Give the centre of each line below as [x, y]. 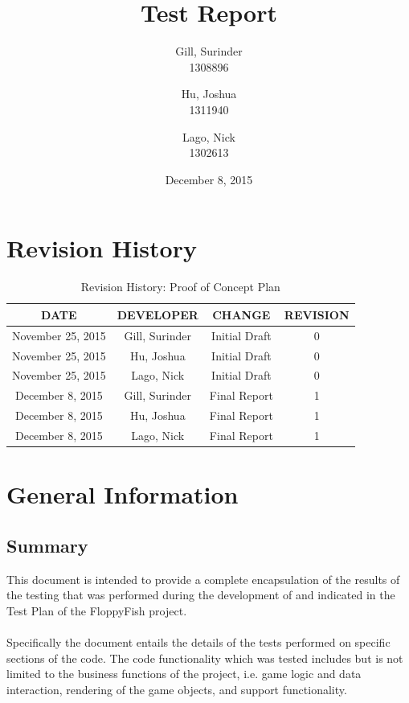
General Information [123, 494]
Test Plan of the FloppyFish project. [97, 610]
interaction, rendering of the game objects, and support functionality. [177, 689]
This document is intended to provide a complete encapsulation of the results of [203, 579]
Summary [47, 545]
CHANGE [241, 314]
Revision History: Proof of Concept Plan [180, 287]
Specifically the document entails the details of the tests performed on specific [198, 641]
